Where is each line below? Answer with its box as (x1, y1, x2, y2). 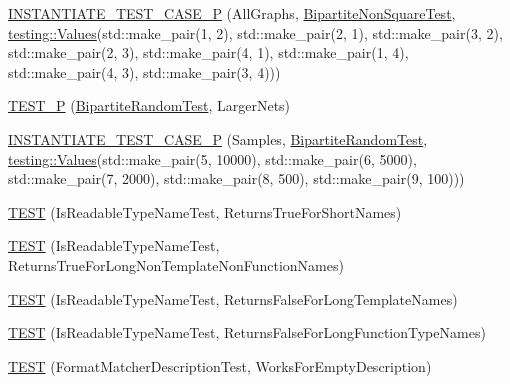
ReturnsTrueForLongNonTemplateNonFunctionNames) (8, 254, 344, 275)
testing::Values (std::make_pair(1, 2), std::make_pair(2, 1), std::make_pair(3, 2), (8, 22, 503, 43)
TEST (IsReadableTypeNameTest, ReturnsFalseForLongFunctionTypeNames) (8, 322, 486, 343)
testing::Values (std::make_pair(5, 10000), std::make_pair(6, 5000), (8, 148, 417, 169)
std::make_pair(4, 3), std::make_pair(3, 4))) (8, 61, 281, 82)
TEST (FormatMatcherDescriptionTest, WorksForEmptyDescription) (8, 355, 432, 376)
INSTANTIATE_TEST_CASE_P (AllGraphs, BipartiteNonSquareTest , (8, 3, 456, 23)
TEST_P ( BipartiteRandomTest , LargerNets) (8, 95, 291, 116)
